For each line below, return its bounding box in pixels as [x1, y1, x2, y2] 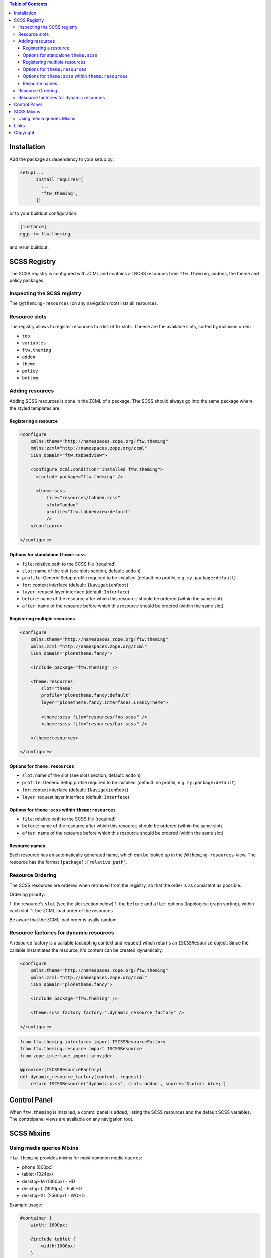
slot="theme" [41, 685, 73, 691]
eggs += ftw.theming [20, 231, 70, 237]
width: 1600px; [30, 1222, 68, 1228]
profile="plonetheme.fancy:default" [41, 692, 131, 698]
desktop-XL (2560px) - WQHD [22, 1193, 85, 1199]
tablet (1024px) [22, 1171, 54, 1177]
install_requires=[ [36, 177, 84, 182]
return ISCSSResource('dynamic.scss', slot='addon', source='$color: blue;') [30, 1081, 227, 1087]
